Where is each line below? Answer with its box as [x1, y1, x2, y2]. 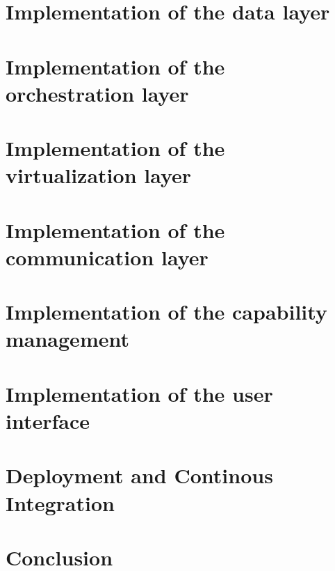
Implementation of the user [6, 379, 273, 407]
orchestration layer [6, 79, 189, 107]
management [6, 324, 129, 353]
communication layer [6, 242, 209, 271]
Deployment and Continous [6, 461, 273, 490]
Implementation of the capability [6, 297, 327, 326]
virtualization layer [6, 161, 192, 189]
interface [6, 407, 90, 435]
